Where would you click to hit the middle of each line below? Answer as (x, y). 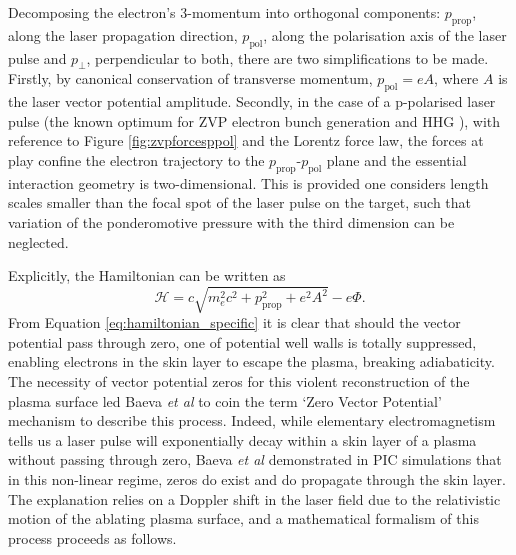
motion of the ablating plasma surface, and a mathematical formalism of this (243, 518)
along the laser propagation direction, (123, 34)
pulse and (37, 57)
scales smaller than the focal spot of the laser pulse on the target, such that (240, 202)
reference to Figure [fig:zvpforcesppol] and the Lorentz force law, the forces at (246, 140)
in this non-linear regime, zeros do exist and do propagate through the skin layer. (257, 479)
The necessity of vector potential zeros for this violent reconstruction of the (239, 381)
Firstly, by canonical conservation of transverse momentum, (190, 78)
